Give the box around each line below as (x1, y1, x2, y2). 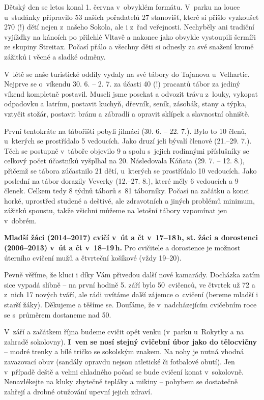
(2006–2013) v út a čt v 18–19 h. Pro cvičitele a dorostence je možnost (4, 242, 241, 253)
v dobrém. (4, 215, 37, 225)
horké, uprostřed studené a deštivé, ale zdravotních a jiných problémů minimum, (4, 195, 255, 206)
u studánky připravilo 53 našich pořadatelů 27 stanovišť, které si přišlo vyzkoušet (4, 11, 259, 22)
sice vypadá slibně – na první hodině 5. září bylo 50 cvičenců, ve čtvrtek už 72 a (4, 279, 255, 290)
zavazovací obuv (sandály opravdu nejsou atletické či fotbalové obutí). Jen (4, 356, 235, 366)
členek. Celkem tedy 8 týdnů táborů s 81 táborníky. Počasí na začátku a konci (4, 185, 249, 196)
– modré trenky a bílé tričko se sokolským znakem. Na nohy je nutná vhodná (4, 346, 244, 357)
